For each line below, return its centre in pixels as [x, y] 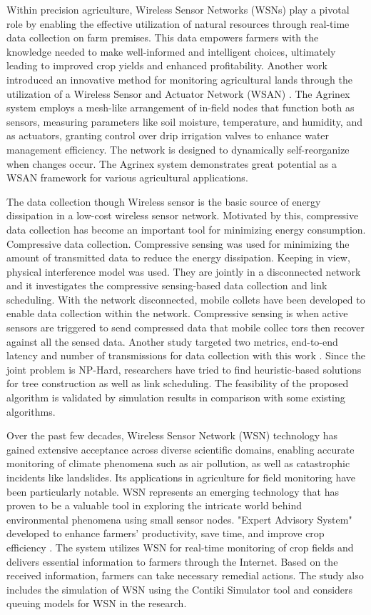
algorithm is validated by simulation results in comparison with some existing [176, 397]
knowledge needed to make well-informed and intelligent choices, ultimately [171, 51]
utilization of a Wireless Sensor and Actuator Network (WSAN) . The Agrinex [178, 93]
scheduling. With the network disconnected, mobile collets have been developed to [186, 299]
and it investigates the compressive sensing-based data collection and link [167, 285]
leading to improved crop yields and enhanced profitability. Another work [167, 65]
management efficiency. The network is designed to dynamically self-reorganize [178, 149]
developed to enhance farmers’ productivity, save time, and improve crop [166, 533]
